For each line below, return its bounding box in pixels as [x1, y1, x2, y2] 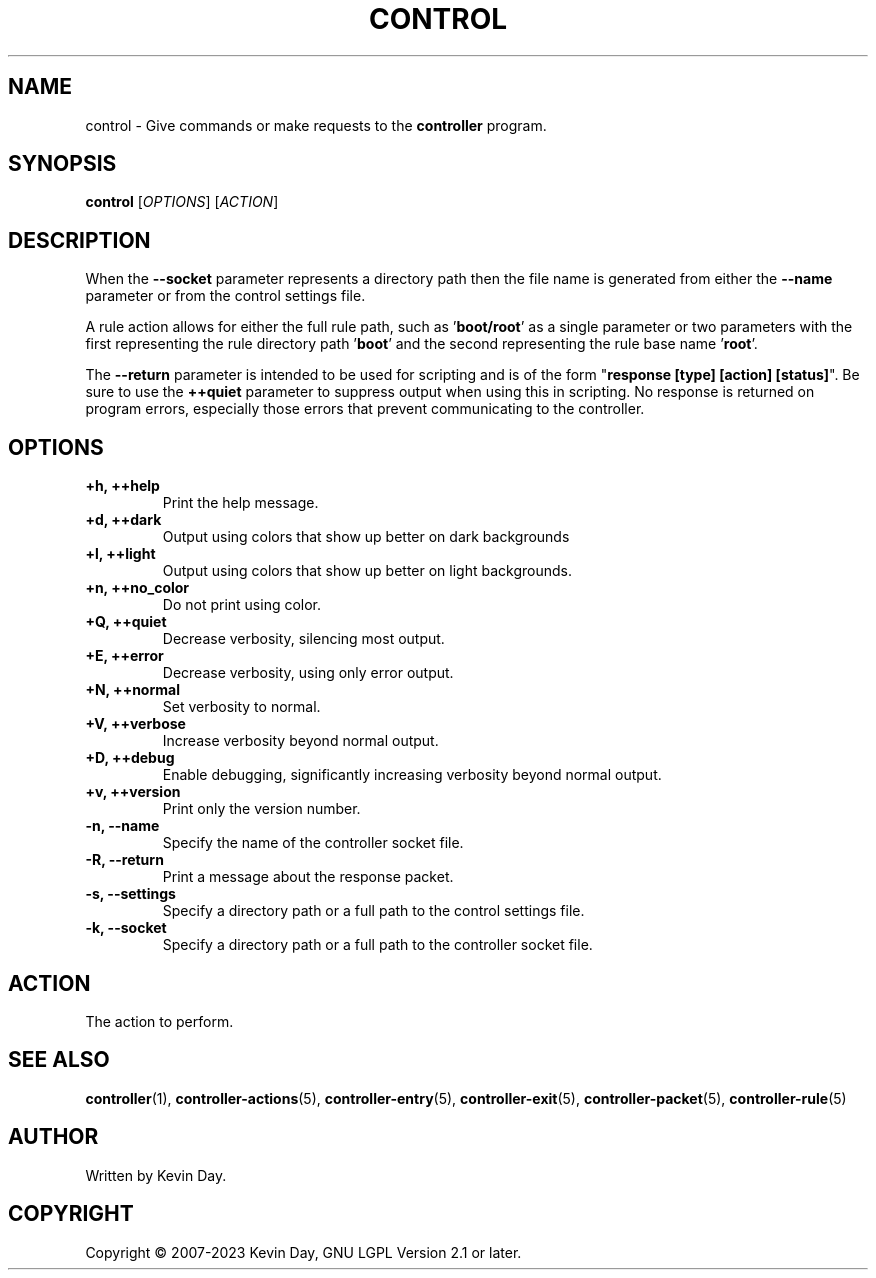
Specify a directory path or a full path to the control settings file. [162, 902, 585, 920]
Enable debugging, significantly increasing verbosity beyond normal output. [162, 766, 662, 784]
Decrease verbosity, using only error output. [162, 664, 454, 682]
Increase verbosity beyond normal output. [162, 732, 439, 750]
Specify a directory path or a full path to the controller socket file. [162, 936, 593, 954]
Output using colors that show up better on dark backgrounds [162, 528, 570, 546]
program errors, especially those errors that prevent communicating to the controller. [85, 400, 645, 418]
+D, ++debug [85, 749, 175, 767]
